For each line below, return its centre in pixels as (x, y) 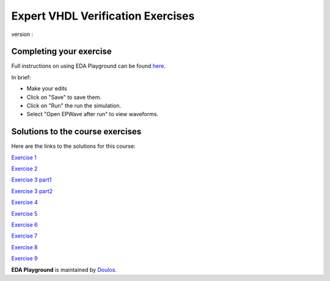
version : (22, 34)
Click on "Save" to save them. (64, 97)
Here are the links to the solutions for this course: (73, 146)
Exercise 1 (24, 157)
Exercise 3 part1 (31, 180)
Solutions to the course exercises (76, 132)
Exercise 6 (24, 225)
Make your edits (47, 89)
